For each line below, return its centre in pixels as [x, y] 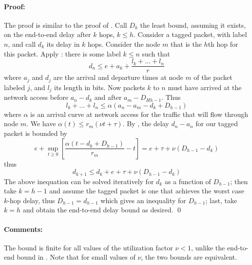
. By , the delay [146, 123]
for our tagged [217, 123]
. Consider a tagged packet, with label [190, 34]
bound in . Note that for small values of [76, 257]
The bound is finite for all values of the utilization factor [88, 247]
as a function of [188, 181]
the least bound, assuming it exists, [193, 25]
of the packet [213, 77]
